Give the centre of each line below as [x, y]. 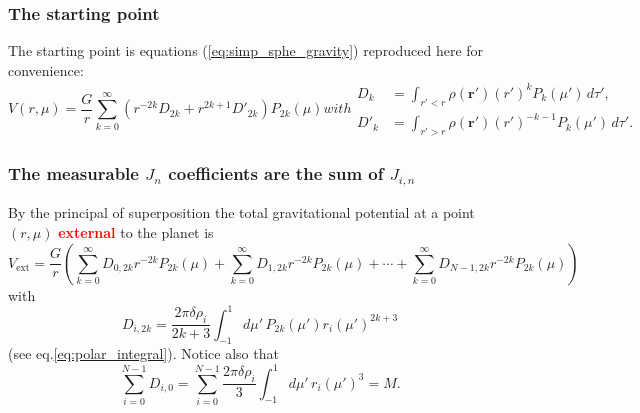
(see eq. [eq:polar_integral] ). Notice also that [143, 353]
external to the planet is [136, 231]
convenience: [46, 69]
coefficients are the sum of [276, 172]
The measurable [73, 172]
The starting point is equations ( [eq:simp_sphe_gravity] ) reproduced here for [246, 50]
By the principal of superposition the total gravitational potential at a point [241, 212]
